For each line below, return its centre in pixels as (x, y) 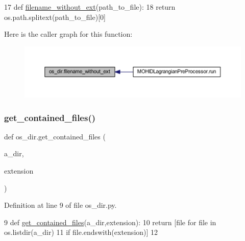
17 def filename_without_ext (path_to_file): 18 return (90, 7)
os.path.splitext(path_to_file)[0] (55, 17)
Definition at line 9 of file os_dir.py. (60, 205)
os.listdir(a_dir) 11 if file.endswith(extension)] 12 (81, 232)
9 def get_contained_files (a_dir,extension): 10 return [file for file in (110, 222)
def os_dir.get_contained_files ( (55, 136)
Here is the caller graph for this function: (68, 34)
